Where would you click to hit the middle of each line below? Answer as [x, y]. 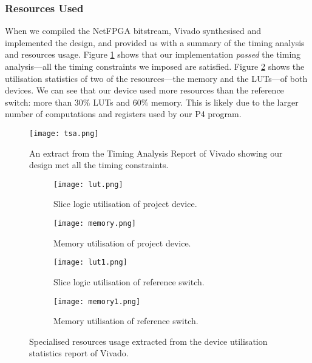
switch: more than [39, 102]
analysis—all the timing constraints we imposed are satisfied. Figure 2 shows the [155, 66]
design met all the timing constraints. [99, 165]
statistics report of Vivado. [79, 353]
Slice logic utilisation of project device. [125, 204]
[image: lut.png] [88, 184]
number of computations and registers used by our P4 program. [123, 114]
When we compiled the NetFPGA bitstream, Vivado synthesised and [133, 31]
